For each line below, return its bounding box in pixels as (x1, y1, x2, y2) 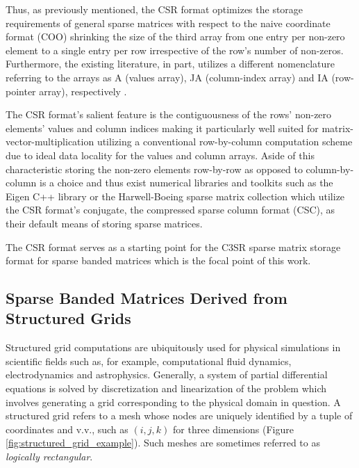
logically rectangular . (6, 449, 93, 464)
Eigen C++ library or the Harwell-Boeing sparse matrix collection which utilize (6, 188, 345, 203)
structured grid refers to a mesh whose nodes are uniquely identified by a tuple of (6, 408, 353, 423)
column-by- (306, 161, 354, 176)
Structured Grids (6, 307, 131, 329)
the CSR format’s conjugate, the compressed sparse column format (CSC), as (6, 202, 335, 217)
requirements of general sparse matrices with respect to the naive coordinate (6, 15, 331, 30)
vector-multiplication (6, 134, 94, 149)
